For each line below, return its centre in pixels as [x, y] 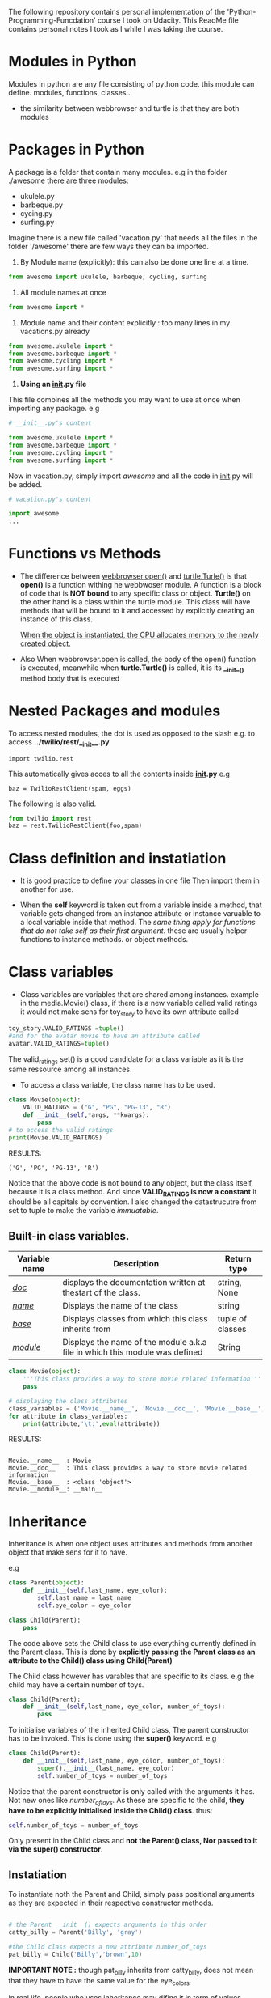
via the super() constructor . [56, 1849]
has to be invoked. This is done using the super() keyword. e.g [113, 1738]
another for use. [47, 889]
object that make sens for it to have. [68, 1552]
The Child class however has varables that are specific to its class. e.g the [131, 1676]
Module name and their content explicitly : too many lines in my [125, 322]
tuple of [232, 1319]
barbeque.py [41, 205]
